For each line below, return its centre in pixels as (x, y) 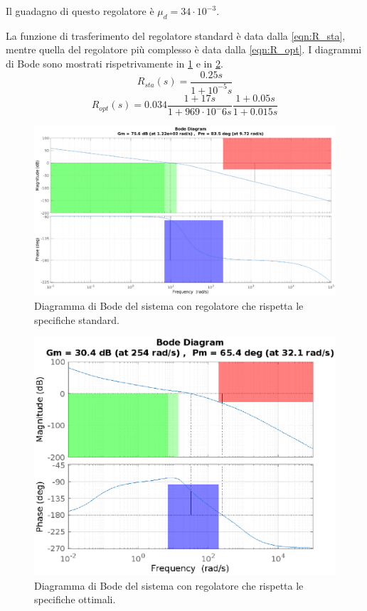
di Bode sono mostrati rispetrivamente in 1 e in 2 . (115, 63)
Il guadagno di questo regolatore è (80, 11)
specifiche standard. (77, 319)
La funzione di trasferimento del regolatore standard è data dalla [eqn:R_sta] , (176, 35)
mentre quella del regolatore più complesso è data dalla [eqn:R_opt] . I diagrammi (184, 49)
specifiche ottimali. (75, 599)
